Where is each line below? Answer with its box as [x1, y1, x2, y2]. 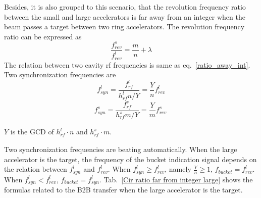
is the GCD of [10, 126, 54, 137]
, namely [165, 164, 191, 174]
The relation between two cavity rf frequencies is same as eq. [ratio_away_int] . [4, 59, 250, 70]
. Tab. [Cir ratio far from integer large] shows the [99, 174, 253, 184]
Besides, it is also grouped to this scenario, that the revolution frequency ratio [4, 2, 246, 12]
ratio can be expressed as [4, 31, 82, 41]
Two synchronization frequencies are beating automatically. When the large [4, 143, 237, 154]
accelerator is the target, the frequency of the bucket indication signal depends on [4, 154, 257, 164]
